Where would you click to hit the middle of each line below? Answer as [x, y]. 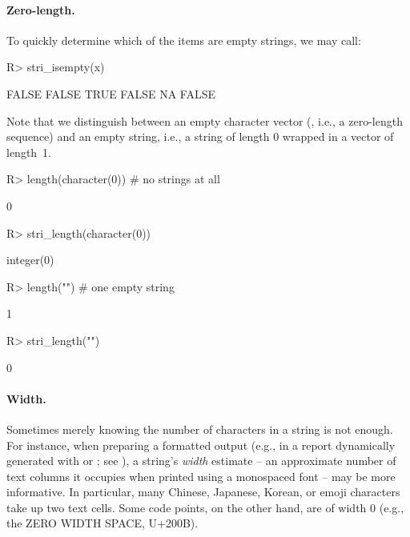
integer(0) [30, 260]
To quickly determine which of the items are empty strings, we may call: [184, 40]
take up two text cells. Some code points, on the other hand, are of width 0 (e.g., [205, 507]
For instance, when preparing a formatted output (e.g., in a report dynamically [201, 445]
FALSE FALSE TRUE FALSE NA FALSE [111, 93]
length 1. [29, 152]
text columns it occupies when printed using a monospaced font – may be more [201, 476]
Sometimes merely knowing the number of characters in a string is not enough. [200, 429]
